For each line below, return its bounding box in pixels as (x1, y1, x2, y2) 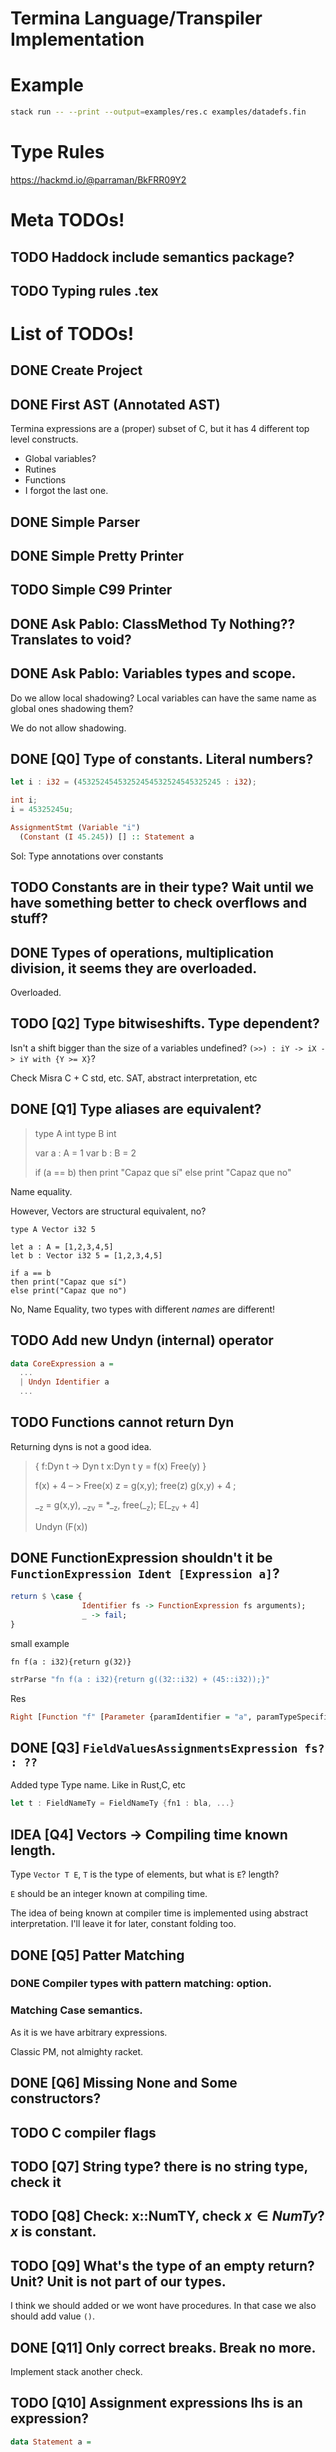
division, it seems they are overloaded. (10, 960, 258, 977)
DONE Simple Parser (10, 513, 141, 531)
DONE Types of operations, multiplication (10, 944, 274, 961)
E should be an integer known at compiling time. (10, 1888, 208, 1900)
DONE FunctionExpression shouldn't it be (10, 1550, 273, 1566)
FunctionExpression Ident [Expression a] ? (10, 1565, 280, 1582)
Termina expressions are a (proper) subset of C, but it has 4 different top (10, 423, 310, 435)
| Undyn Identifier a (19, 1377, 110, 1387)
